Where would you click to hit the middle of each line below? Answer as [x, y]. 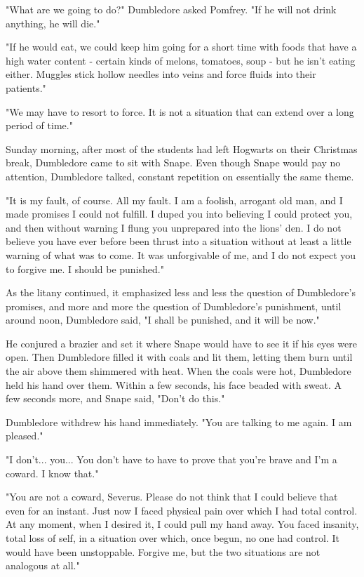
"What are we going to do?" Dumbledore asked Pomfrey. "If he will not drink [171, 9]
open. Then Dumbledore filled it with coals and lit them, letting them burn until [179, 357]
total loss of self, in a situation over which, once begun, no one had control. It [173, 538]
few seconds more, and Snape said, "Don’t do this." [115, 398]
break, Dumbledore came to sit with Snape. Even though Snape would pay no [173, 163]
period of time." [39, 125]
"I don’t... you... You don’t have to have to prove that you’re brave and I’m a [171, 459]
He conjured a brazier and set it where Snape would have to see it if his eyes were [181, 343]
